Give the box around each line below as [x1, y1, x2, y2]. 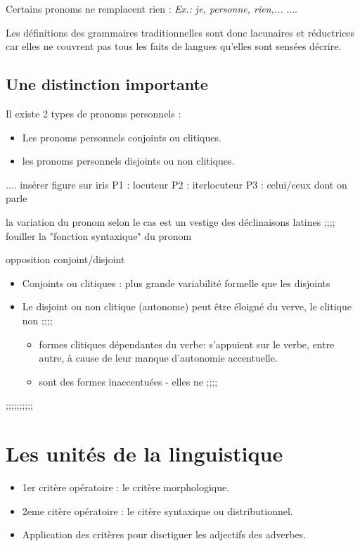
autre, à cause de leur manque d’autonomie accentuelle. [39, 350, 278, 365]
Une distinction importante [6, 73, 208, 95]
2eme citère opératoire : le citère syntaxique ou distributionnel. [22, 503, 293, 518]
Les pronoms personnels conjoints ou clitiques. [22, 129, 221, 144]
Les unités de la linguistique [6, 439, 283, 468]
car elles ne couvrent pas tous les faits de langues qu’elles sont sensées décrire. [6, 39, 342, 53]
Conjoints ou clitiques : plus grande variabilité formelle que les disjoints [22, 275, 330, 290]
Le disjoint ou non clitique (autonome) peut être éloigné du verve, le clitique [22, 299, 352, 314]
